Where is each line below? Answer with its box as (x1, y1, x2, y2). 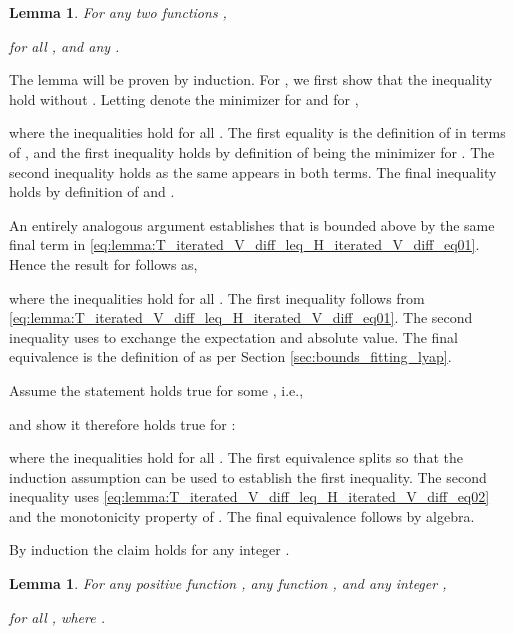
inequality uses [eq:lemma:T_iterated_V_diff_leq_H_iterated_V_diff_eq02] (9, 486, 490, 507)
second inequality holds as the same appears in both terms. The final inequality (9, 161, 497, 182)
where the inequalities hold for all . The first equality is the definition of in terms (9, 122, 506, 143)
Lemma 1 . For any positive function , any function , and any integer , (9, 573, 447, 594)
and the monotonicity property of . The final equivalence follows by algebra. (9, 505, 475, 526)
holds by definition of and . (9, 181, 175, 202)
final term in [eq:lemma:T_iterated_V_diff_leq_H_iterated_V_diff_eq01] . (9, 234, 480, 255)
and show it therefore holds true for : (9, 413, 236, 434)
